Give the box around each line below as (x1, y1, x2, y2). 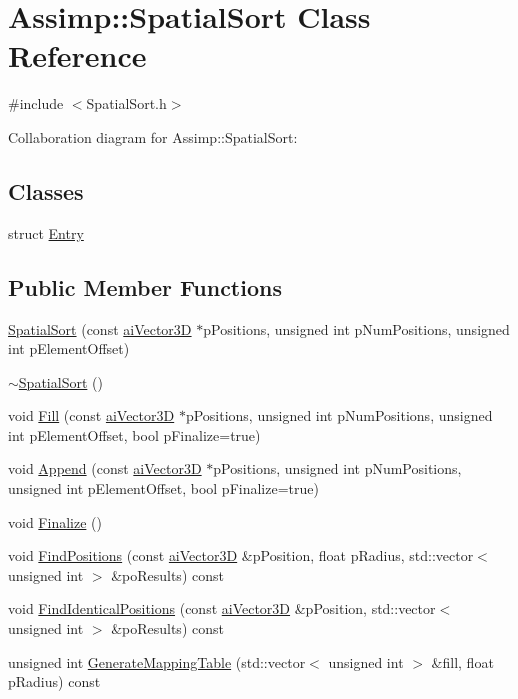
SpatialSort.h (86, 93, 167, 114)
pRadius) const (8, 671, 101, 692)
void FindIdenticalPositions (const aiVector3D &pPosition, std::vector (8, 598, 436, 619)
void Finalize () (8, 511, 102, 532)
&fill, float (431, 651, 494, 672)
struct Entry (8, 222, 84, 243)
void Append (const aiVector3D (8, 458, 202, 479)
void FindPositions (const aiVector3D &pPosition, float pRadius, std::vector (8, 545, 474, 566)
